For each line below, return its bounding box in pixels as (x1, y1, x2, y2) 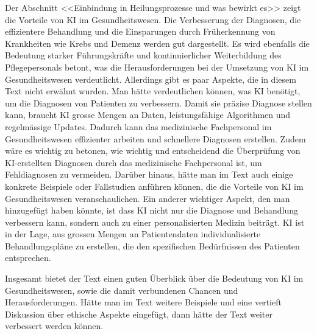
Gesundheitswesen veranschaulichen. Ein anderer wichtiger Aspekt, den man (5, 192, 290, 204)
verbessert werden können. (5, 319, 104, 332)
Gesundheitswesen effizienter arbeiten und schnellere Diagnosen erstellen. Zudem (5, 132, 306, 145)
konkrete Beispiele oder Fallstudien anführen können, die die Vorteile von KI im (5, 179, 304, 192)
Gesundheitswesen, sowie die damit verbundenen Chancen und (5, 284, 238, 296)
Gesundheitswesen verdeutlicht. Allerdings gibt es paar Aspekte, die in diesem (5, 72, 296, 85)
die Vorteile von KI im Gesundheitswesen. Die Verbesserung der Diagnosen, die (5, 13, 301, 26)
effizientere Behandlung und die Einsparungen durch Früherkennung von (5, 25, 276, 38)
